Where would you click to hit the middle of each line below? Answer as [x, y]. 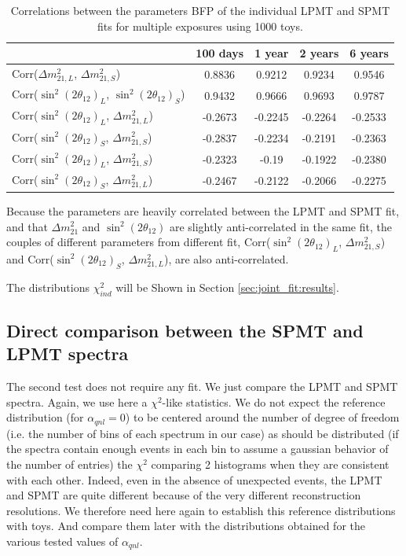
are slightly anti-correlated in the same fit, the [280, 226]
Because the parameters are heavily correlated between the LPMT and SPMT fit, [203, 210]
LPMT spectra [68, 353]
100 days [220, 53]
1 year [272, 53]
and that [27, 226]
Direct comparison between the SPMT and [185, 330]
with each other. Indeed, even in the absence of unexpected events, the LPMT [194, 479]
